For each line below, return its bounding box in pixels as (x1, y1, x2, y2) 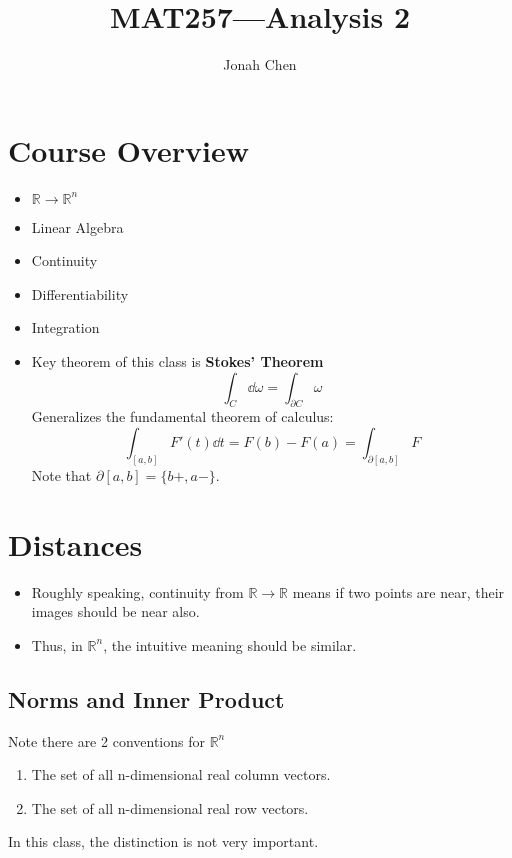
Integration (31, 317, 100, 338)
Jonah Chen (223, 54, 297, 75)
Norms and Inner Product (8, 683, 285, 714)
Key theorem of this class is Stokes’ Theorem (31, 351, 324, 372)
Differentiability (31, 283, 129, 304)
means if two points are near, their (292, 581, 505, 602)
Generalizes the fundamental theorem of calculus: (31, 406, 334, 427)
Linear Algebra (31, 216, 124, 237)
